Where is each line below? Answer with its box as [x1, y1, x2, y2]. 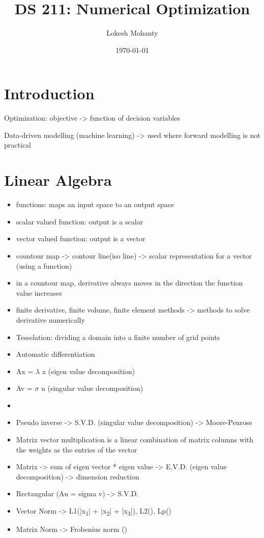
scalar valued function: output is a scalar [16, 216, 143, 226]
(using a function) [16, 260, 72, 271]
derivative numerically [16, 314, 85, 325]
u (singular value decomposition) [41, 383, 143, 393]
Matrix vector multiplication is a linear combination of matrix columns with [16, 434, 254, 445]
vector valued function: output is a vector [16, 233, 145, 244]
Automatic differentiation [16, 349, 95, 359]
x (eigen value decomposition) [42, 365, 135, 376]
